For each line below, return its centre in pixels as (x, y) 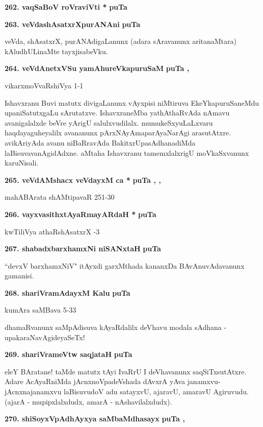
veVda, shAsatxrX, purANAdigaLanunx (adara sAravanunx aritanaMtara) (121, 41)
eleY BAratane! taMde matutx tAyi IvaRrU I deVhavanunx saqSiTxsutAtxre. (126, 371)
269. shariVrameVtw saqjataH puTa (69, 354)
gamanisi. (19, 276)
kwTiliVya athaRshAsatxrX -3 (52, 231)
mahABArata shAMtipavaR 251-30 (60, 197)
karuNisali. (22, 163)
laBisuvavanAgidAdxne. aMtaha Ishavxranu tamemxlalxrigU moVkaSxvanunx (127, 152)
